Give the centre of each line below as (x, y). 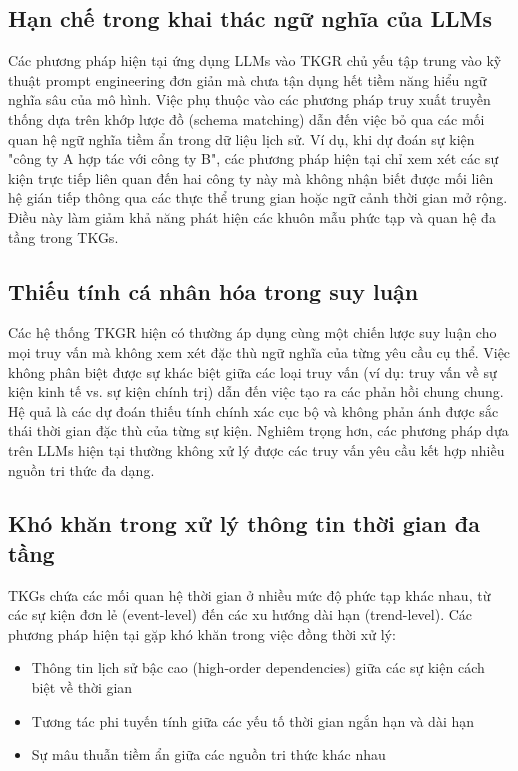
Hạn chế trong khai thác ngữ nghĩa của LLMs (250, 18)
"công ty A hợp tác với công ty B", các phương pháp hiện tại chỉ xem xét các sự (253, 158)
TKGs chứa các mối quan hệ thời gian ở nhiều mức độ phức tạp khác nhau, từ (249, 594)
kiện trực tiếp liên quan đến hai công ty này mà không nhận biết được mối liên (251, 177)
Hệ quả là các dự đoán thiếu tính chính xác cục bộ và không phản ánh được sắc (253, 410)
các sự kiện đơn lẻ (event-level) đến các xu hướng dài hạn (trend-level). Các (240, 614)
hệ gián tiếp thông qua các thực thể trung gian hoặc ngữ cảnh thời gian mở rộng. (258, 197)
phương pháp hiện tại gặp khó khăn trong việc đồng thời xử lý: (202, 633)
